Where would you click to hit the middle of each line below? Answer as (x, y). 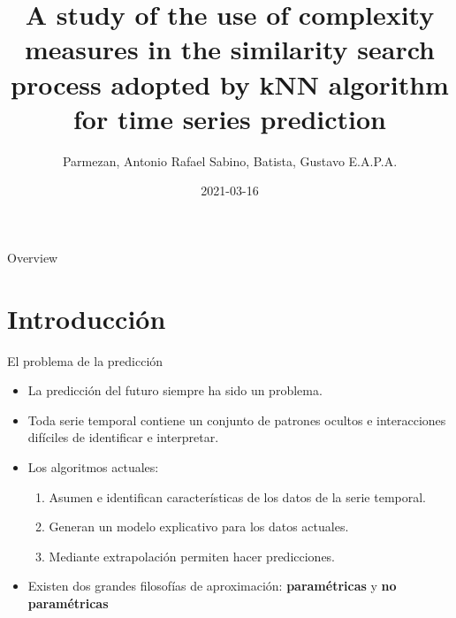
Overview (33, 257)
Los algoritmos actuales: (93, 466)
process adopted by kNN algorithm (230, 84)
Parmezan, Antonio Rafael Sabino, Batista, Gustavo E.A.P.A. (230, 160)
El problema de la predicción (85, 360)
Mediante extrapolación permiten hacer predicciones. (192, 556)
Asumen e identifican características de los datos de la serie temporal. (237, 496)
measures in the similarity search (230, 49)
